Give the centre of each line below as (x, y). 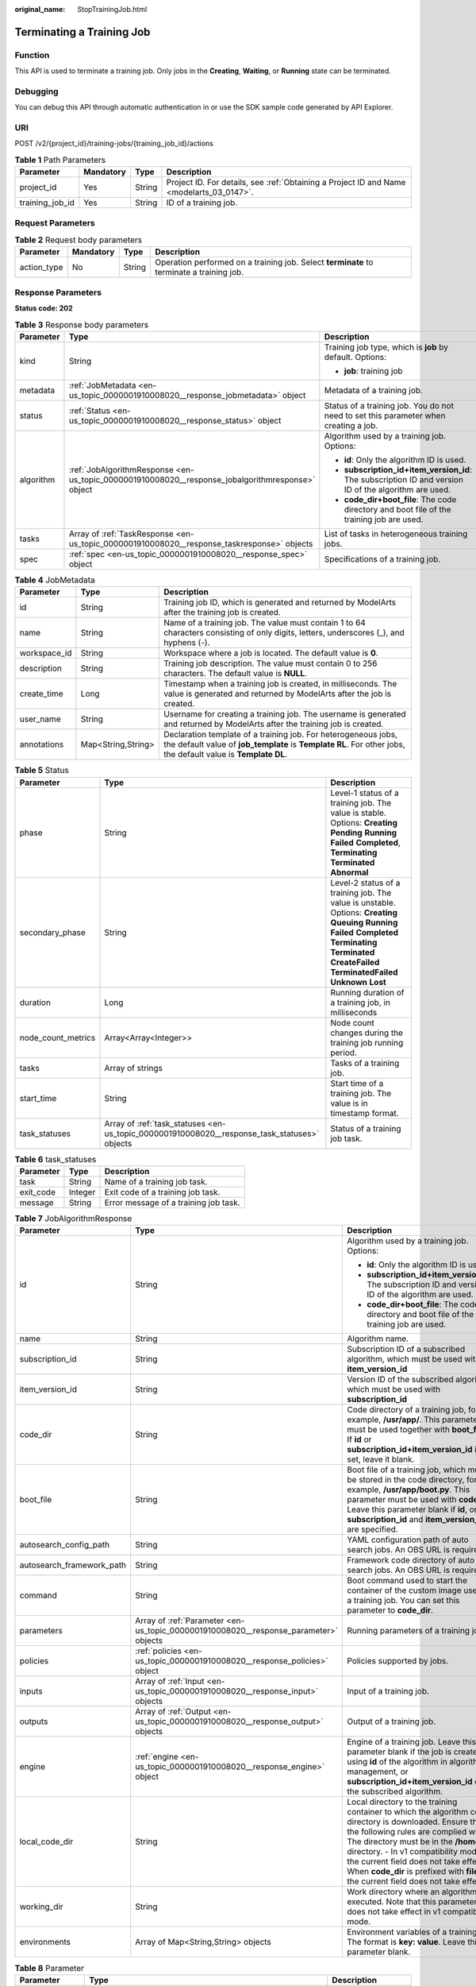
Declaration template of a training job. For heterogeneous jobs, (281, 735)
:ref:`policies (159, 1651)
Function (32, 55)
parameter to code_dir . (390, 1610)
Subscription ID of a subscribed (406, 1349)
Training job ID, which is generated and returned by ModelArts (280, 602)
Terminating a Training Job (83, 32)
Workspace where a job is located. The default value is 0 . (271, 653)
